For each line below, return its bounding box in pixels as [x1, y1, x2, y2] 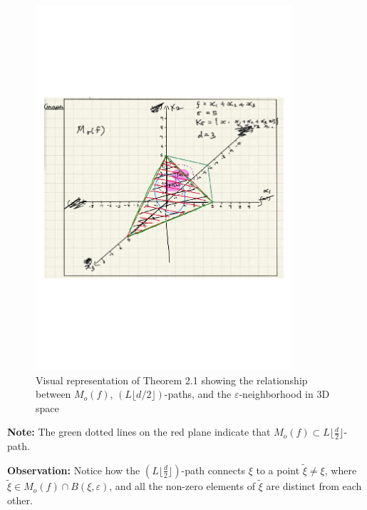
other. [7, 492, 33, 507]
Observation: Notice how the [7, 462, 140, 477]
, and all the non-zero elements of [109, 479, 255, 494]
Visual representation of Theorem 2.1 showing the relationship [36, 372, 308, 387]
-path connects [181, 462, 245, 477]
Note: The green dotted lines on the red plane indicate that [7, 424, 271, 439]
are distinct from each [266, 479, 362, 494]
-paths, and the [164, 386, 232, 401]
